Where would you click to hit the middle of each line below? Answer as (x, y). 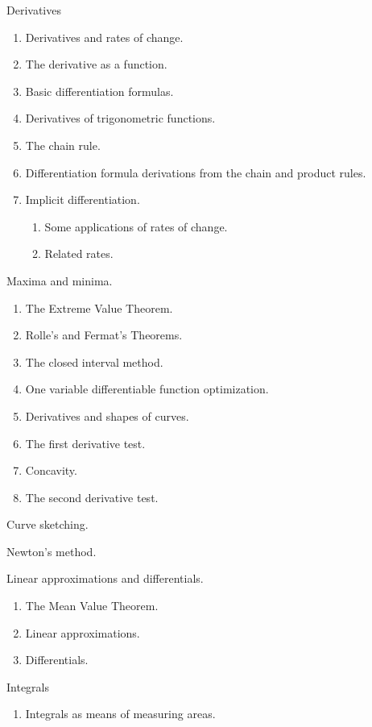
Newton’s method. (52, 551)
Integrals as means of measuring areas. (120, 714)
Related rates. (79, 253)
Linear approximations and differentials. (105, 578)
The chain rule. (63, 145)
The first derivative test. (85, 443)
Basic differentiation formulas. (99, 91)
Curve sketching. (48, 524)
